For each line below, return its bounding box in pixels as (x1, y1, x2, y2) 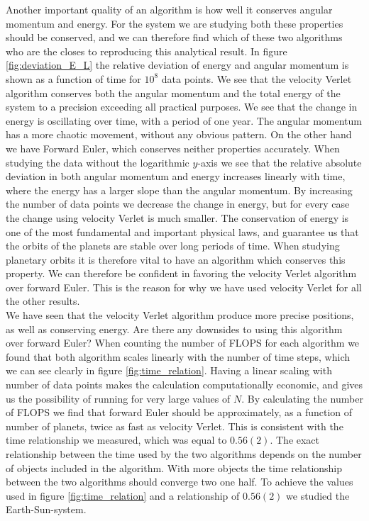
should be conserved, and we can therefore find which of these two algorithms (6, 30, 343, 45)
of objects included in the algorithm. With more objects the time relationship (6, 460, 343, 475)
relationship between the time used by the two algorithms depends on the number (6, 447, 362, 461)
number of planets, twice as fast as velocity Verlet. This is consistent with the (6, 418, 343, 433)
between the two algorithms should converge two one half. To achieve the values (6, 474, 353, 489)
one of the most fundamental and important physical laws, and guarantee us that (6, 224, 359, 239)
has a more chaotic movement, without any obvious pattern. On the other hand (6, 127, 352, 142)
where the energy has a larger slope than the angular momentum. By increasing (6, 182, 353, 197)
